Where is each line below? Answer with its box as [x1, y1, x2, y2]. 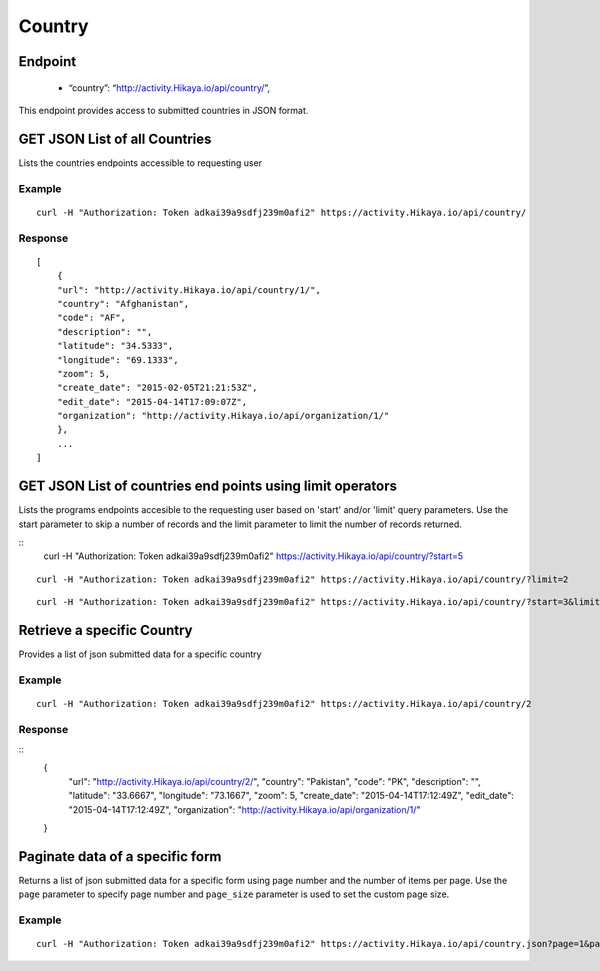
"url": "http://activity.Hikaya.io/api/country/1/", [56, 284, 322, 295]
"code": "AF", [56, 312, 127, 324]
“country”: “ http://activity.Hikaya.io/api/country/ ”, [68, 81, 270, 94]
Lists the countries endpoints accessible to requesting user [18, 156, 263, 169]
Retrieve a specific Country [18, 621, 193, 639]
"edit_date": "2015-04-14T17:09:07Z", [56, 396, 248, 407]
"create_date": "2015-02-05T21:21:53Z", [56, 382, 259, 394]
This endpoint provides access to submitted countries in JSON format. [18, 104, 309, 116]
